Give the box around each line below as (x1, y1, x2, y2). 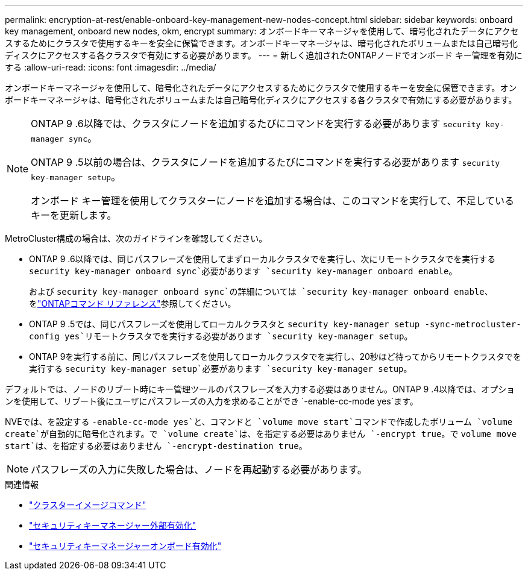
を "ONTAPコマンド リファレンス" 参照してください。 (29, 298, 236, 309)
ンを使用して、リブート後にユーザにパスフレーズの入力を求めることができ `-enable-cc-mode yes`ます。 (5, 396, 418, 406)
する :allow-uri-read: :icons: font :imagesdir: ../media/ (5, 62, 216, 72)
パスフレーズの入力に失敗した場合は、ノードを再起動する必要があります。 (31, 463, 367, 476)
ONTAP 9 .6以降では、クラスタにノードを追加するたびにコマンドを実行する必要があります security (31, 118, 481, 130)
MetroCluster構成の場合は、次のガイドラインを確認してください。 (5, 233, 268, 244)
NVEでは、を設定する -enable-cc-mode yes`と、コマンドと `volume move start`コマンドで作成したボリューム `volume (5, 416, 513, 427)
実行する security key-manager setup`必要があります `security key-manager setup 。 (29, 363, 412, 374)
